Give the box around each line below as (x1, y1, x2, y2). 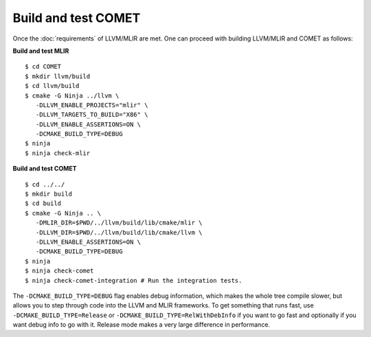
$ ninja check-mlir (25, 149, 91, 157)
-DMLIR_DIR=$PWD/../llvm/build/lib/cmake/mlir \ (35, 219, 203, 226)
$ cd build (25, 200, 62, 207)
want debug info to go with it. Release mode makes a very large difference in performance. (12, 321, 271, 329)
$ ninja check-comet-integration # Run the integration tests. (25, 277, 243, 284)
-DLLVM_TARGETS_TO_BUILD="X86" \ (35, 111, 148, 119)
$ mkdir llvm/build (25, 72, 91, 80)
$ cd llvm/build (25, 82, 80, 90)
